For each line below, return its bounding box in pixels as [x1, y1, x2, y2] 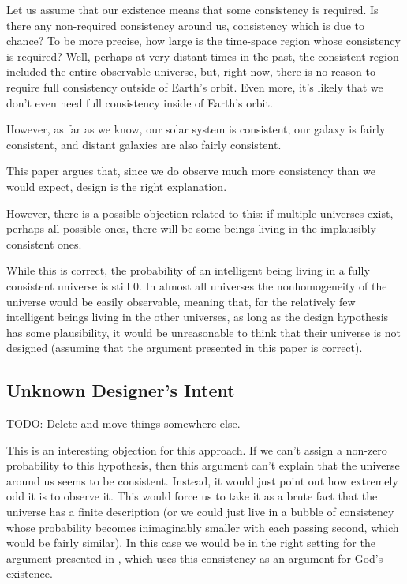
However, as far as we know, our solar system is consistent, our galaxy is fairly [6, 121, 386, 137]
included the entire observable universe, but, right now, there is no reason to [6, 63, 375, 80]
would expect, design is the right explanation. [6, 178, 227, 194]
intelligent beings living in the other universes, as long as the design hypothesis [6, 309, 389, 325]
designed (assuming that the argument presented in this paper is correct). [6, 339, 363, 356]
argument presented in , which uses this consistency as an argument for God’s [6, 549, 383, 566]
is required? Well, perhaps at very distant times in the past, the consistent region [6, 47, 399, 64]
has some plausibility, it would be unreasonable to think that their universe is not [6, 324, 401, 340]
